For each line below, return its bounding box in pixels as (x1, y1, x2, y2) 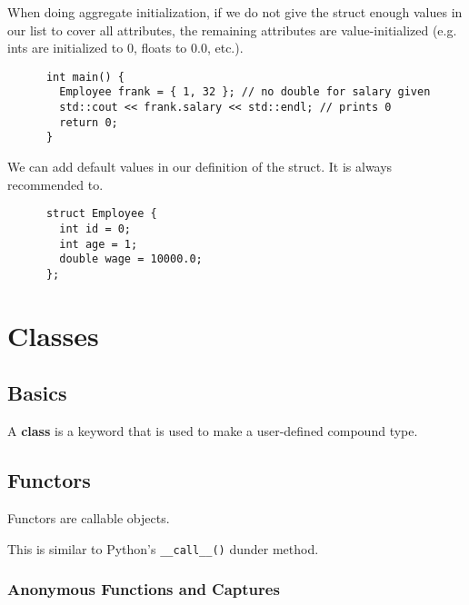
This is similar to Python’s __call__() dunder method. (7, 539, 319, 558)
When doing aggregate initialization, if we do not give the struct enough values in (7, 3, 463, 21)
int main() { (45, 70, 125, 84)
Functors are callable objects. (7, 508, 170, 527)
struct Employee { (45, 207, 157, 221)
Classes (7, 316, 99, 353)
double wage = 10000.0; (59, 253, 203, 266)
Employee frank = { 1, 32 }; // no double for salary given (59, 85, 431, 99)
